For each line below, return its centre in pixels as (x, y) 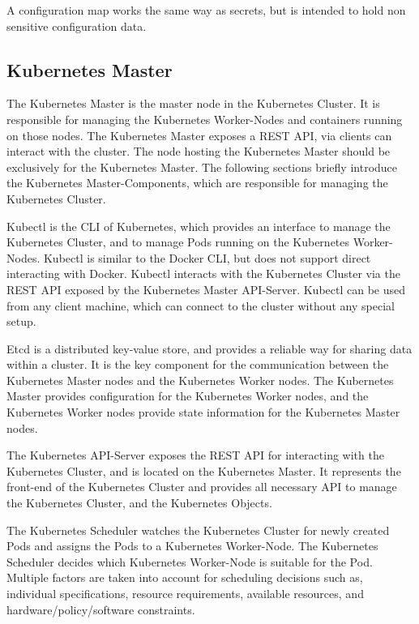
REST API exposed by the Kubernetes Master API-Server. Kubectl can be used (206, 289)
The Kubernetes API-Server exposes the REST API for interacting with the (195, 455)
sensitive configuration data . (77, 26)
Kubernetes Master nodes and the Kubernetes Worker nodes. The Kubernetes (200, 380)
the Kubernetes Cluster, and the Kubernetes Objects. (139, 503)
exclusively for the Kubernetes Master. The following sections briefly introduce (202, 167)
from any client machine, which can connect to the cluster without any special (201, 305)
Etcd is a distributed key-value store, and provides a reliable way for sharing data (209, 348)
